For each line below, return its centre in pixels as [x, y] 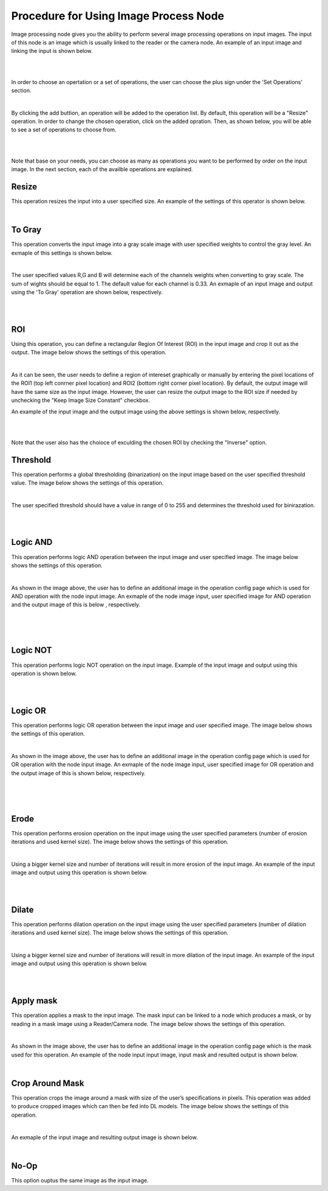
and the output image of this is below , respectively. [76, 605]
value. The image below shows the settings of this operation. [87, 483]
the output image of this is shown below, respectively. [78, 773]
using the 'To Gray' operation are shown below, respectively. [87, 292]
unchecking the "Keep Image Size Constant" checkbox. [81, 400]
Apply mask [34, 1001]
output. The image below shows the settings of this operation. [89, 353]
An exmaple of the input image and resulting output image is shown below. [104, 1137]
